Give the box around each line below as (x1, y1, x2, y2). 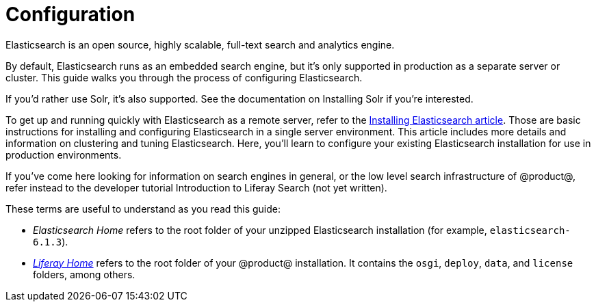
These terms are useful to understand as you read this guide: (5, 202, 281, 215)
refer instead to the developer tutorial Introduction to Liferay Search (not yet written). (5, 181, 387, 193)
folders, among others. (33, 268, 135, 280)
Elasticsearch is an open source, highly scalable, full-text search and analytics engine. (5, 38, 395, 51)
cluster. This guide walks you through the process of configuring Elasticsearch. (5, 71, 363, 83)
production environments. (5, 148, 122, 161)
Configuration (5, 3, 135, 26)
